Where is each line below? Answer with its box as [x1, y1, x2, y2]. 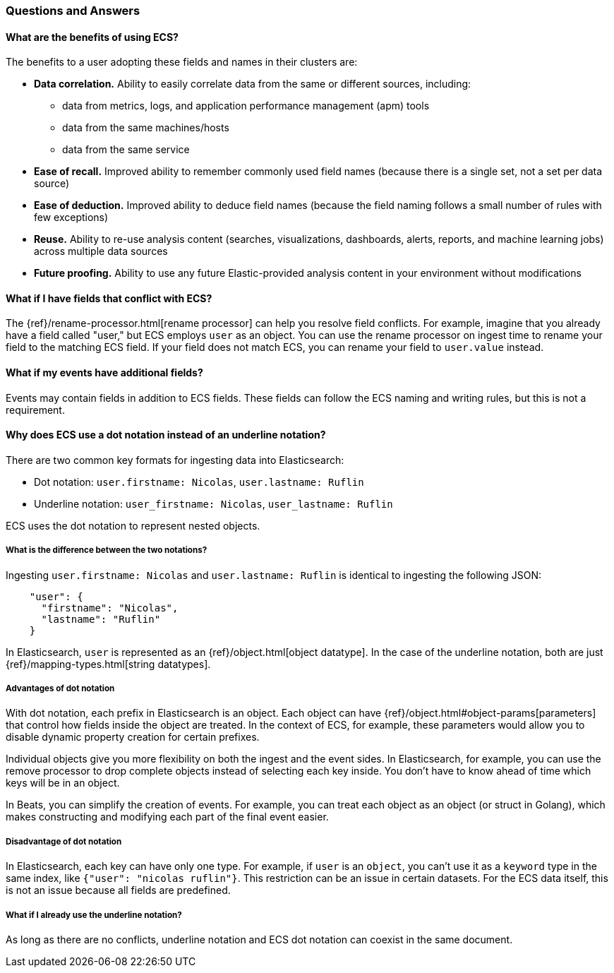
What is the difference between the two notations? [6, 545, 207, 556]
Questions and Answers [6, 4, 140, 18]
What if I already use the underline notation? [6, 909, 182, 920]
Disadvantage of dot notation [6, 836, 122, 847]
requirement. [6, 403, 65, 416]
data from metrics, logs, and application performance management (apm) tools [62, 100, 430, 112]
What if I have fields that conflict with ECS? [6, 292, 212, 304]
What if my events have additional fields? [6, 366, 203, 379]
